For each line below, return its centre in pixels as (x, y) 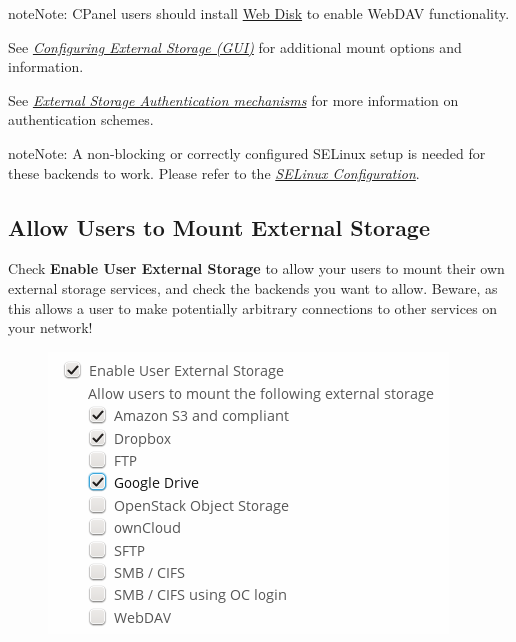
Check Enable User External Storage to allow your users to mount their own (256, 268)
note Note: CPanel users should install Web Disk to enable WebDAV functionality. (259, 13)
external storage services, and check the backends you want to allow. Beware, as (253, 287)
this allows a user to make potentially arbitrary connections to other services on (253, 307)
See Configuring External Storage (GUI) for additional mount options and (235, 46)
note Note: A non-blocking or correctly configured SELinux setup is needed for (247, 152)
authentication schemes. (81, 119)
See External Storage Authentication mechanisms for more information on (233, 99)
